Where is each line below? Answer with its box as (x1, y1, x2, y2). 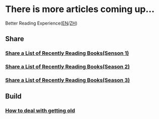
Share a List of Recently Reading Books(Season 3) (5, 77, 130, 84)
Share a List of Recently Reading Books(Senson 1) (5, 50, 129, 57)
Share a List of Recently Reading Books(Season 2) (5, 63, 130, 70)
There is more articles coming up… (5, 4, 155, 15)
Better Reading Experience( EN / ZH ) (5, 20, 78, 26)
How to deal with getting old (5, 107, 75, 114)
